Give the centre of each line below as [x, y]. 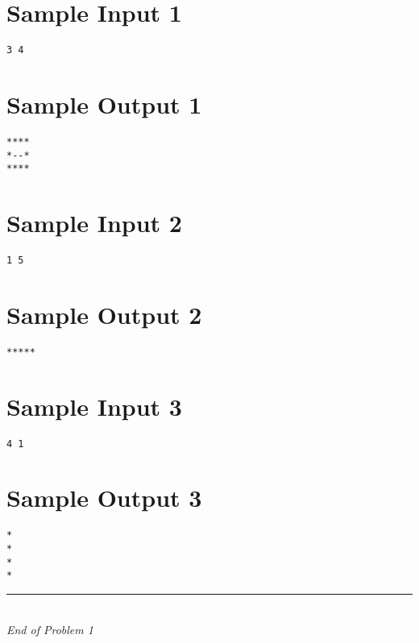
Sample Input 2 [94, 223]
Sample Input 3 [94, 406]
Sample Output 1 [104, 104]
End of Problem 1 [50, 629]
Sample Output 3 [104, 498]
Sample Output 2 [104, 314]
